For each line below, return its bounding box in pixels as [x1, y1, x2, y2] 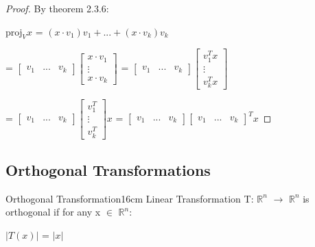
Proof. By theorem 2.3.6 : [5, 1, 109, 15]
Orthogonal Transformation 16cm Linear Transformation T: [5, 191, 254, 205]
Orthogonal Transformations [5, 159, 211, 180]
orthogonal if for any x [5, 205, 101, 219]
